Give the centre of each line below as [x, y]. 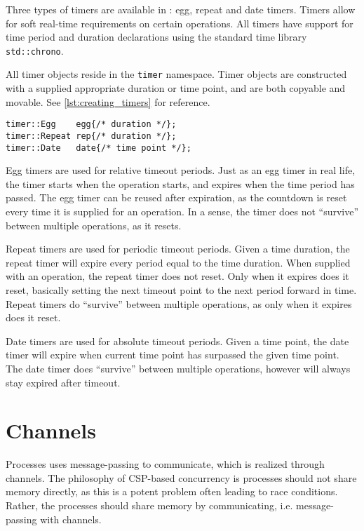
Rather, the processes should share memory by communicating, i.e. [149, 505]
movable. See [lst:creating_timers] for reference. [108, 101]
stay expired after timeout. [63, 382]
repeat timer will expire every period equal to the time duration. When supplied [178, 262]
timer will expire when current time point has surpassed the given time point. [173, 355]
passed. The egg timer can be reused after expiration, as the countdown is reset [176, 197]
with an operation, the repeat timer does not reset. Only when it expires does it [177, 276]
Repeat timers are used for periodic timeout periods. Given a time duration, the [178, 249]
